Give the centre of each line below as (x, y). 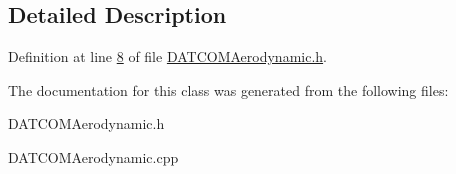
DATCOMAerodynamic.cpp (93, 156)
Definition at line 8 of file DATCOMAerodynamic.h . (167, 56)
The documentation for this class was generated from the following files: (228, 89)
